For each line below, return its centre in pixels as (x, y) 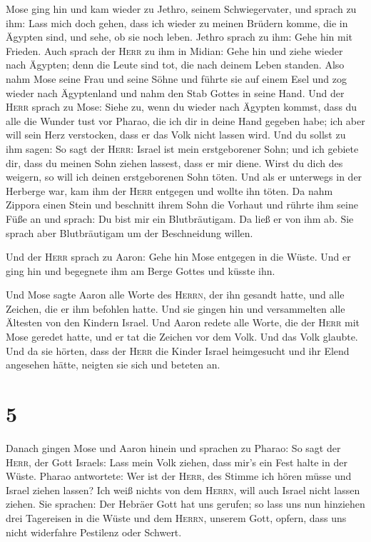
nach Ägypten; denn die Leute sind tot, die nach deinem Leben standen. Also (175, 65)
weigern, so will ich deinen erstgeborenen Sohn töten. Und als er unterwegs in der (184, 177)
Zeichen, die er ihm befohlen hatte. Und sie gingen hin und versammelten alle (176, 308)
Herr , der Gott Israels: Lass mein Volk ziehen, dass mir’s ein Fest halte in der (177, 462)
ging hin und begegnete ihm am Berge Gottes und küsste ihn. (141, 270)
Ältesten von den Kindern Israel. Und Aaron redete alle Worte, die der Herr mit (183, 322)
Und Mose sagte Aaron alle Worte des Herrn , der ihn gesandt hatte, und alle (175, 295)
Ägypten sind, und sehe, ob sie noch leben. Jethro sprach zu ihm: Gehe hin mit (179, 37)
